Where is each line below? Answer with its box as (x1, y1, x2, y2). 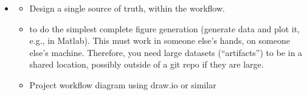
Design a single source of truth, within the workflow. (29, 2, 225, 14)
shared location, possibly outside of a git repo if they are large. (29, 58, 264, 71)
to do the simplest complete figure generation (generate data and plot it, (29, 22, 300, 35)
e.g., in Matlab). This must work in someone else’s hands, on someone (29, 34, 290, 47)
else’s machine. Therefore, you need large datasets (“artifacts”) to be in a (29, 46, 303, 58)
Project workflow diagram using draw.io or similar (29, 78, 216, 91)
